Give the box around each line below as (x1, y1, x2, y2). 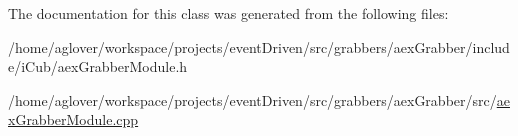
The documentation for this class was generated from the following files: (8, 3, 449, 23)
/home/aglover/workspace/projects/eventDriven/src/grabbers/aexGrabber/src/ (8, 89, 497, 110)
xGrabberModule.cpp (8, 109, 139, 130)
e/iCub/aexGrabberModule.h (8, 56, 188, 77)
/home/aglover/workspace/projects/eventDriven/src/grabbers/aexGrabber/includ (8, 36, 510, 57)
